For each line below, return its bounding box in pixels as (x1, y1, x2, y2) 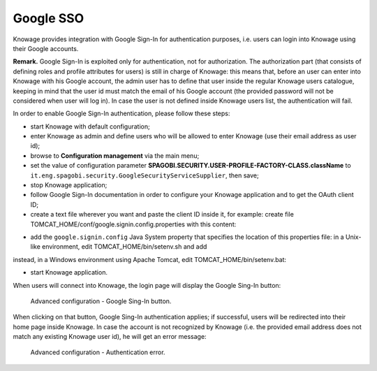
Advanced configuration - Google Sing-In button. (30, 297, 172, 305)
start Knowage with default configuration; (30, 122, 150, 131)
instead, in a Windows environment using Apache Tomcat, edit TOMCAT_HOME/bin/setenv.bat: (13, 255, 286, 263)
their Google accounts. (13, 44, 79, 52)
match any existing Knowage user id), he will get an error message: (13, 333, 207, 341)
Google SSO (13, 10, 84, 26)
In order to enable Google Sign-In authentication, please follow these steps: (13, 109, 230, 118)
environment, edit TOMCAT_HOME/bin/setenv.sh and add (42, 242, 207, 251)
